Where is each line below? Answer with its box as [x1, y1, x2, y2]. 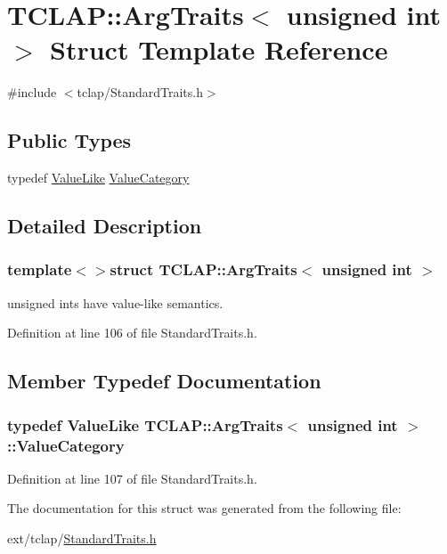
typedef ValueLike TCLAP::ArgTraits [7, 413, 283, 436]
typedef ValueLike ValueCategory [7, 168, 190, 187]
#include [7, 83, 57, 102]
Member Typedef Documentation [7, 367, 321, 395]
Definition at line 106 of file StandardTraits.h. [7, 323, 257, 342]
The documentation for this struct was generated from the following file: [7, 499, 402, 517]
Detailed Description [7, 212, 202, 240]
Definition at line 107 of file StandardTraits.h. [7, 468, 257, 487]
